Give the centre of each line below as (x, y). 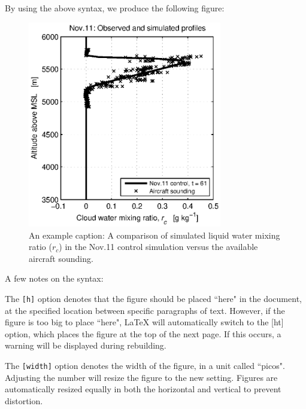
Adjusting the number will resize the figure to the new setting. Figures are (141, 377)
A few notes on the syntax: (54, 278)
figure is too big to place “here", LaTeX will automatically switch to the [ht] (144, 322)
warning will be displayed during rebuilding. (86, 345)
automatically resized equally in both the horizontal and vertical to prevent (143, 389)
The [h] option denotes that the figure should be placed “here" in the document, (153, 298)
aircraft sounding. (61, 258)
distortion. (24, 400)
